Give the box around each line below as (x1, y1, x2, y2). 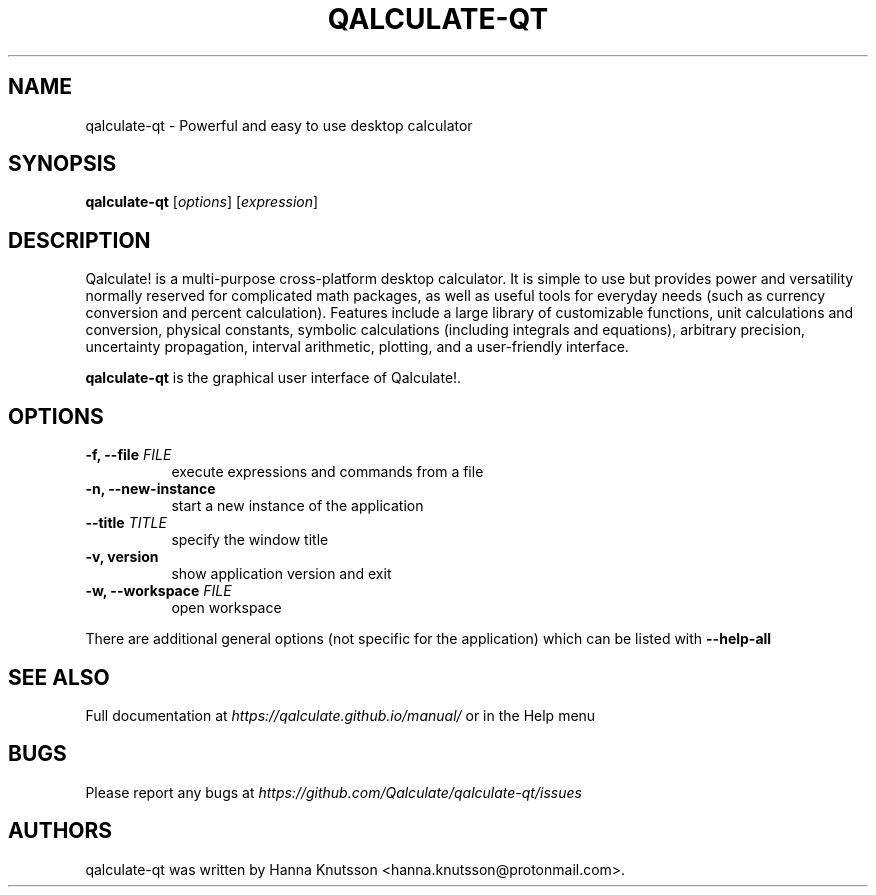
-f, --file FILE (85, 446, 172, 464)
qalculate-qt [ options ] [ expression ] (85, 193, 319, 211)
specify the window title (171, 531, 329, 549)
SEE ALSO (8, 664, 110, 690)
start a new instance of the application (171, 497, 424, 515)
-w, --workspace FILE (85, 582, 232, 600)
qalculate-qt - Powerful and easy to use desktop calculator (85, 116, 473, 134)
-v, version (85, 548, 159, 566)
